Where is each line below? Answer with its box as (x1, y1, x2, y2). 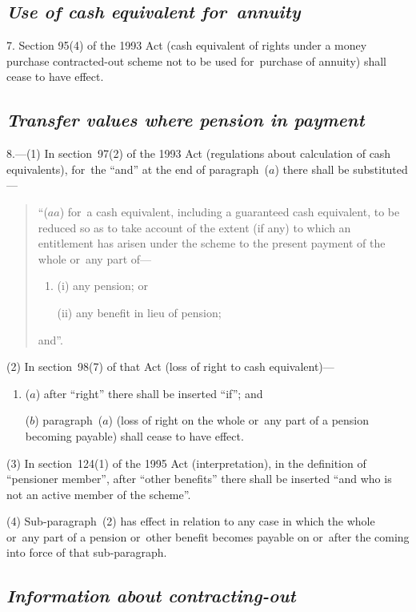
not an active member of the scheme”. (6, 485, 191, 502)
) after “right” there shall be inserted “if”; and (35, 385, 263, 401)
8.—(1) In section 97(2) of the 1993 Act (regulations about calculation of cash (6, 145, 391, 162)
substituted (353, 160, 408, 177)
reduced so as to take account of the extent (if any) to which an (38, 219, 351, 236)
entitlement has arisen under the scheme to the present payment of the (38, 235, 386, 252)
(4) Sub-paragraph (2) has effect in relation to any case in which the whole (6, 513, 375, 529)
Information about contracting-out (6, 583, 296, 608)
